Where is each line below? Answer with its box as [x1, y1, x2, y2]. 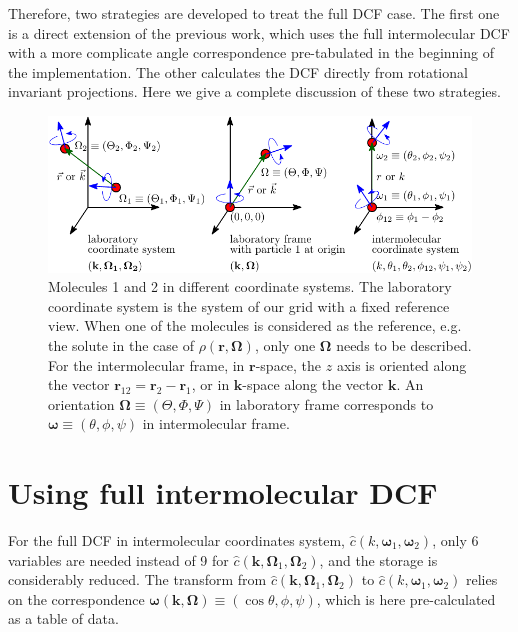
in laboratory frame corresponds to [219, 393, 434, 414]
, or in [191, 374, 230, 395]
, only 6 [432, 530, 479, 551]
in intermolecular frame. [142, 413, 290, 434]
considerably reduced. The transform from [8, 569, 267, 590]
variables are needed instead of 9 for [8, 549, 229, 570]
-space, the [255, 354, 322, 375]
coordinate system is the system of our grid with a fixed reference [48, 295, 450, 316]
